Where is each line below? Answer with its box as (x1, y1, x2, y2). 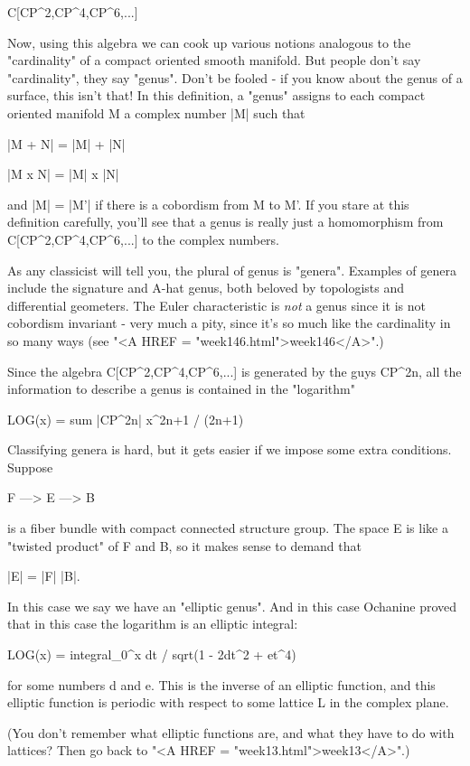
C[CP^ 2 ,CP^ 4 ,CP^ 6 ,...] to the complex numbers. (7, 229, 279, 248)
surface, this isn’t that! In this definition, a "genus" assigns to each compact (7, 86, 426, 105)
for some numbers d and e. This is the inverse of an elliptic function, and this (7, 675, 436, 694)
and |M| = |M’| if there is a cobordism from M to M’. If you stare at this (7, 194, 409, 213)
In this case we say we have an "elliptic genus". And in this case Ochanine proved (7, 596, 457, 615)
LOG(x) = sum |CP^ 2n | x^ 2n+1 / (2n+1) (7, 409, 244, 428)
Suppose (7, 457, 53, 476)
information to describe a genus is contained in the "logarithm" (7, 379, 355, 398)
